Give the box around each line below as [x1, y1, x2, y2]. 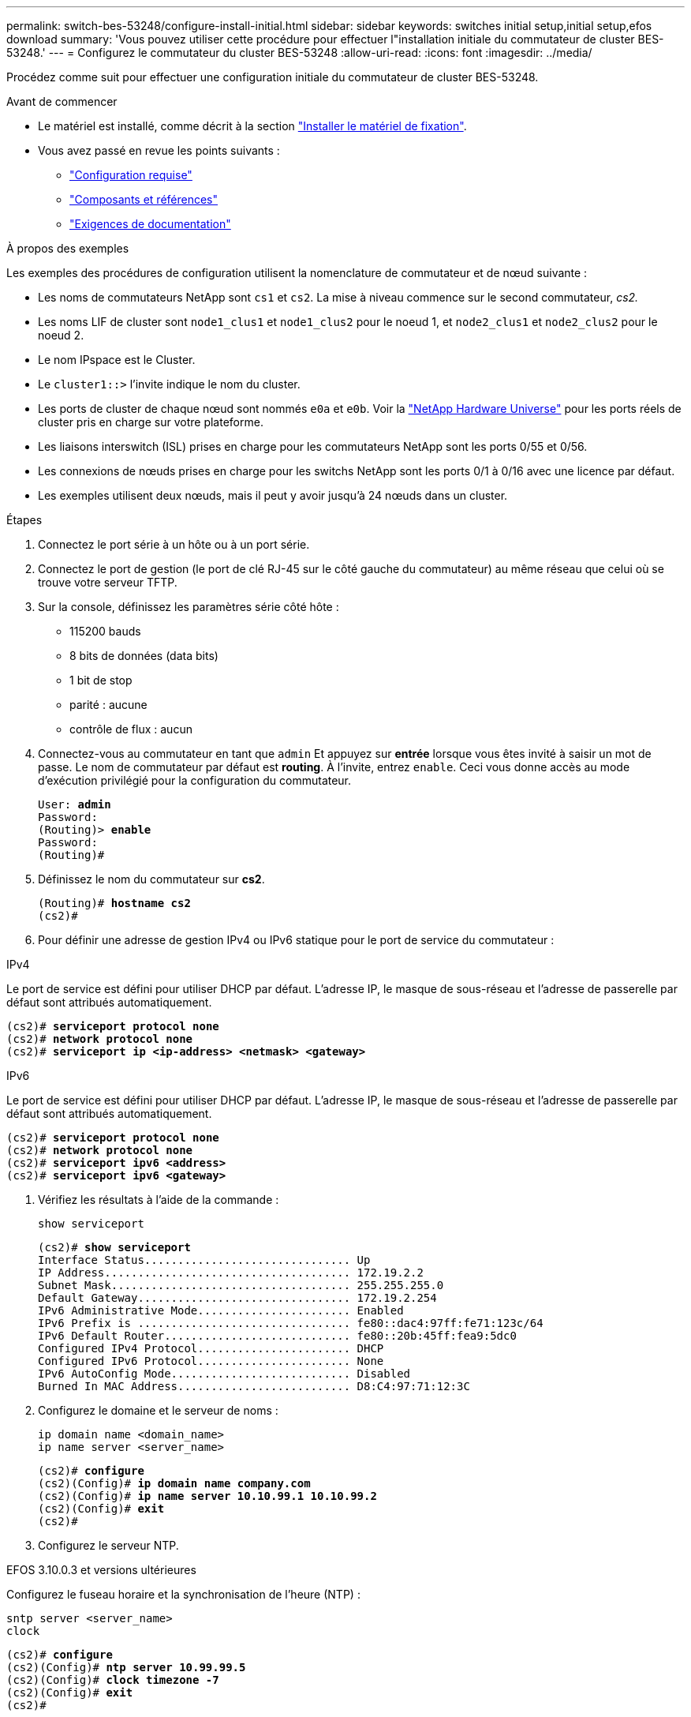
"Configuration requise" [69, 168, 192, 182]
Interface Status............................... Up [38, 1254, 371, 1266]
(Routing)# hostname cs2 [38, 897, 191, 909]
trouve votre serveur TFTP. [38, 575, 177, 589]
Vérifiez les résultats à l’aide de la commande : [38, 1193, 279, 1206]
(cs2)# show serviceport [38, 1241, 191, 1254]
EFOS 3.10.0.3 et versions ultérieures [6, 1563, 196, 1576]
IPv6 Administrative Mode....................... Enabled [38, 1304, 404, 1317]
